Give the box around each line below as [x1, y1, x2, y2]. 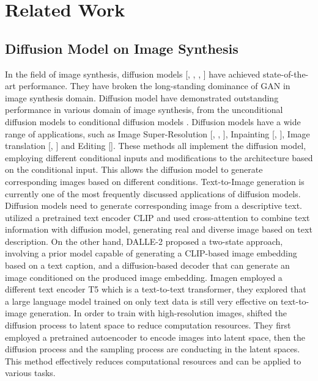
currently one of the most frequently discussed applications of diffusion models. [5, 187, 301, 200]
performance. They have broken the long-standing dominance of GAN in [18, 79, 290, 92]
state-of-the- [262, 67, 309, 80]
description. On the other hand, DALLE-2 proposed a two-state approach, [5, 234, 283, 247]
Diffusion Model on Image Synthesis [5, 38, 239, 57]
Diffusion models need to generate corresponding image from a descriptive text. [5, 199, 303, 212]
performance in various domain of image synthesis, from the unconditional [5, 103, 283, 116]
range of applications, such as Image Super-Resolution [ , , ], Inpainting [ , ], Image [5, 127, 310, 140]
